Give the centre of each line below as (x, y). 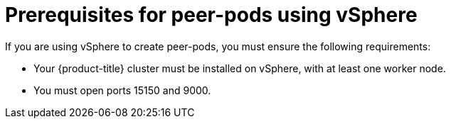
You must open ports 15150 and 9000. (122, 90)
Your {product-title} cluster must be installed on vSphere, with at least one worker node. (240, 68)
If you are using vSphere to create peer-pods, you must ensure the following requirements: (218, 46)
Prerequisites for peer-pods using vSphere (211, 15)
